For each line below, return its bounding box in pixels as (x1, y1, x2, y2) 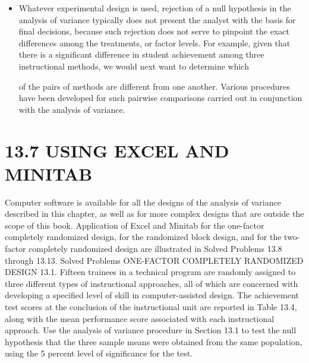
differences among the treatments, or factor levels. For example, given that (18, 36, 291, 49)
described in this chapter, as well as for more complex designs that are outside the (5, 207, 304, 220)
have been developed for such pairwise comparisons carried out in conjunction (18, 91, 302, 104)
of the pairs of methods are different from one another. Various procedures (18, 80, 290, 92)
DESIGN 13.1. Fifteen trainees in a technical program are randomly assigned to (5, 266, 296, 278)
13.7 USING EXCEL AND (5, 138, 229, 162)
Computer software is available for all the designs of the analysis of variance (5, 195, 281, 208)
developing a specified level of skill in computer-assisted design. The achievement (5, 289, 299, 301)
